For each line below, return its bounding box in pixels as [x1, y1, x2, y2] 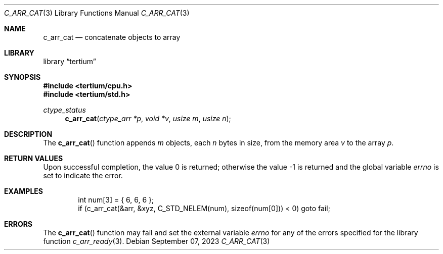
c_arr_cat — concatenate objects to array [43, 33, 181, 41]
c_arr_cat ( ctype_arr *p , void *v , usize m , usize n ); [65, 114, 231, 123]
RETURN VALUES [4, 154, 63, 163]
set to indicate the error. [43, 171, 123, 180]
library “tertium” [43, 57, 96, 66]
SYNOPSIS [4, 73, 41, 81]
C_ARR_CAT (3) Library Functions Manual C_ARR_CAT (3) [4, 9, 190, 17]
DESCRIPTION [4, 130, 53, 138]
